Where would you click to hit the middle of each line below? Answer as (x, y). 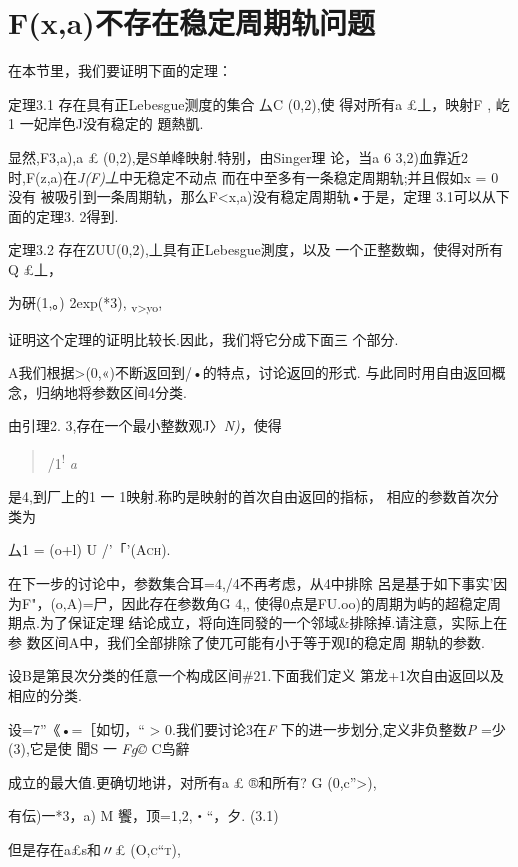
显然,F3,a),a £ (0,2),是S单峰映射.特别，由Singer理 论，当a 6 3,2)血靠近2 (238, 156)
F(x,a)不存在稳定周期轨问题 (191, 22)
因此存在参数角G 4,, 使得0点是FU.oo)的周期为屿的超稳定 (304, 602)
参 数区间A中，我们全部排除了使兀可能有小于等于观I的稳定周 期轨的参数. (246, 641)
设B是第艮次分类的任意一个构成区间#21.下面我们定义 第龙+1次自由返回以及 (256, 675)
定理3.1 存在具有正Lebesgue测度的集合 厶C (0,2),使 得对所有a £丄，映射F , (250, 103)
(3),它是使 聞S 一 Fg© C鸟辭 (99, 748)
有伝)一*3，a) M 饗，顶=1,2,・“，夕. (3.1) (143, 815)
